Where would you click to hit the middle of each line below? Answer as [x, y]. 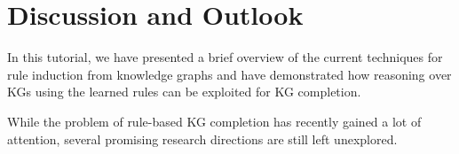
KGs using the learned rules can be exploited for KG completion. [184, 92]
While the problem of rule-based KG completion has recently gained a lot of [214, 121]
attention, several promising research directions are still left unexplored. [202, 139]
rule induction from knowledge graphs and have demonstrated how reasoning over [229, 74]
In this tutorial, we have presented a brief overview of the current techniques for [225, 57]
